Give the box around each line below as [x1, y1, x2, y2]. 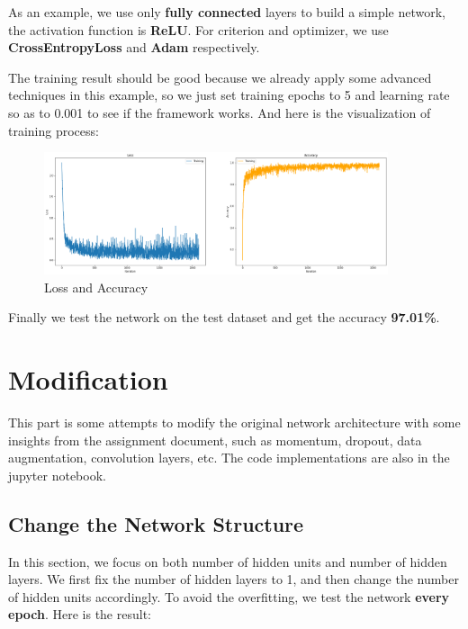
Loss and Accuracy [44, 277, 148, 296]
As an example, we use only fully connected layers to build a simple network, [8, 3, 445, 21]
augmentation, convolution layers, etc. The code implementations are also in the [8, 448, 450, 467]
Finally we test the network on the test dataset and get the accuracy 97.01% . [8, 308, 440, 327]
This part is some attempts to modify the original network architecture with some [8, 413, 461, 432]
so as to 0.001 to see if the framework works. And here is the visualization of [8, 103, 431, 121]
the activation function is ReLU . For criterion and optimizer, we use [8, 20, 389, 39]
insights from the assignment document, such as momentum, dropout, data [8, 430, 422, 449]
